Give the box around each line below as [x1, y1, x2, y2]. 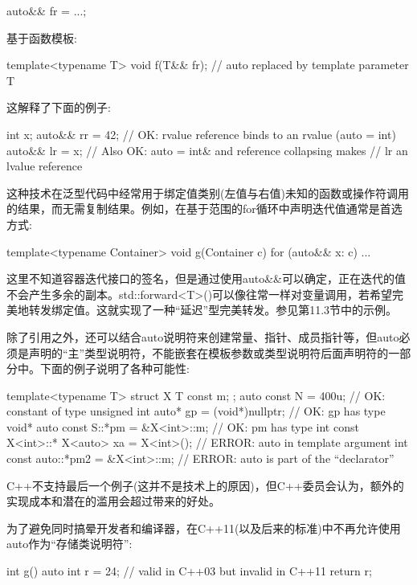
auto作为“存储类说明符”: [6, 535, 133, 552]
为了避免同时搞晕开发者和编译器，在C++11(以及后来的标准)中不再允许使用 [6, 519, 401, 536]
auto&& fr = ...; [6, 2, 87, 18]
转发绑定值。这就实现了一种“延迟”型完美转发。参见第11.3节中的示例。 [28, 301, 398, 318]
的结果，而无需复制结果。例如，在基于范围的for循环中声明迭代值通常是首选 [6, 200, 403, 217]
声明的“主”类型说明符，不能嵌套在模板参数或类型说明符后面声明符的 [28, 344, 389, 361]
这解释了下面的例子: [6, 99, 111, 116]
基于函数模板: [6, 29, 77, 46]
